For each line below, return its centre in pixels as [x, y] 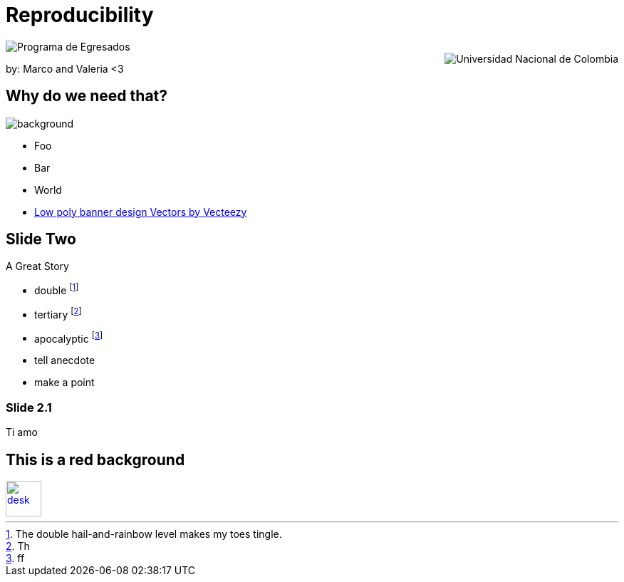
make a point [64, 383]
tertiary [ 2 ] [58, 313]
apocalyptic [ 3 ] [69, 337]
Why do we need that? [87, 96]
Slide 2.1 [29, 407]
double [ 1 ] [57, 290]
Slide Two [41, 239]
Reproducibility [80, 15]
